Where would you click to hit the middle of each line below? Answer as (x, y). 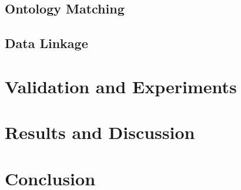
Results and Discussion (100, 132)
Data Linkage (46, 43)
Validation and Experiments (121, 86)
